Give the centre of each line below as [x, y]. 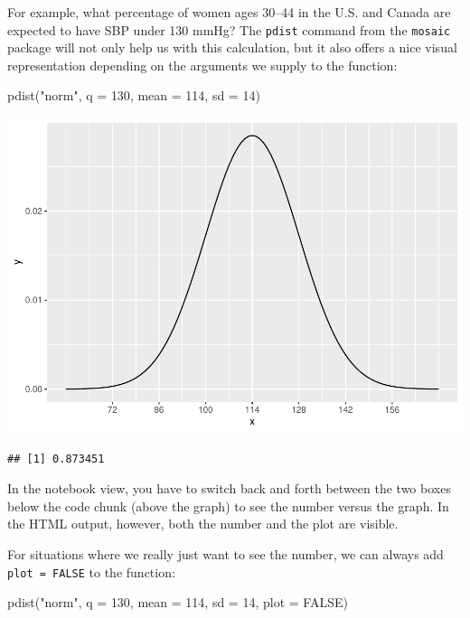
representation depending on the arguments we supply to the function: [202, 65]
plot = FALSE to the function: [91, 571]
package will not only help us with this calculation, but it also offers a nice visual [232, 47]
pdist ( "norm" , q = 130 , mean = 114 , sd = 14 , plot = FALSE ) [178, 602]
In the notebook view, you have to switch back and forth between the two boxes [229, 488]
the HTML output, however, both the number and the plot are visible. [203, 524]
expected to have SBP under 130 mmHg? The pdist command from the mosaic [229, 29]
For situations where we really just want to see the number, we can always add [226, 553]
